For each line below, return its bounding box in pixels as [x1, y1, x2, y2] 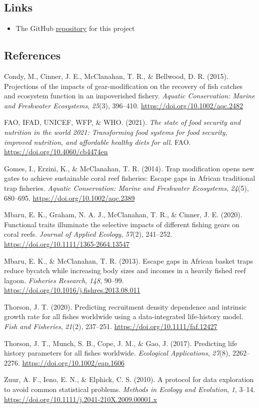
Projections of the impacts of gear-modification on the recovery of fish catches [4, 80, 243, 91]
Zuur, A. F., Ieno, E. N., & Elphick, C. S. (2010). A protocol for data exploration [4, 374, 254, 385]
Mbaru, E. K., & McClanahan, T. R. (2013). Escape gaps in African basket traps [4, 255, 253, 266]
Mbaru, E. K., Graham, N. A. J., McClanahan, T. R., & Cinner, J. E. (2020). [4, 209, 242, 220]
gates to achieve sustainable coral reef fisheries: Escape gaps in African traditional [4, 173, 255, 183]
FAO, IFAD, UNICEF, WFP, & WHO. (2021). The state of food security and [4, 117, 241, 127]
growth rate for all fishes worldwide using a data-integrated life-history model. [4, 311, 243, 322]
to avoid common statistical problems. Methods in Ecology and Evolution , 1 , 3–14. [4, 384, 255, 395]
